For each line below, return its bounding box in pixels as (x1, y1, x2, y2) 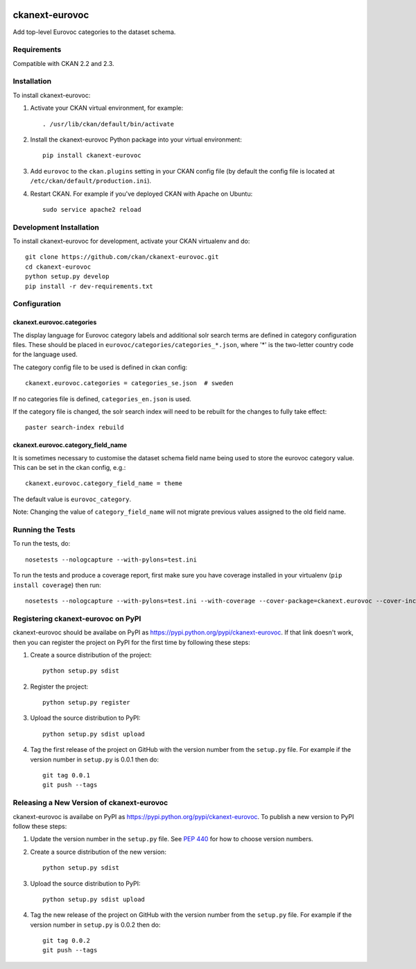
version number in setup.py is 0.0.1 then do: (30, 755, 159, 764)
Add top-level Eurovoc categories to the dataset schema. (12, 28, 176, 36)
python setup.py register (42, 698, 131, 707)
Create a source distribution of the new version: (30, 848, 166, 856)
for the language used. (12, 351, 78, 359)
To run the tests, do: (12, 539, 71, 548)
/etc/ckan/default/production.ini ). (30, 177, 152, 185)
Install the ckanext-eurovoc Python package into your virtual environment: (30, 135, 242, 144)
